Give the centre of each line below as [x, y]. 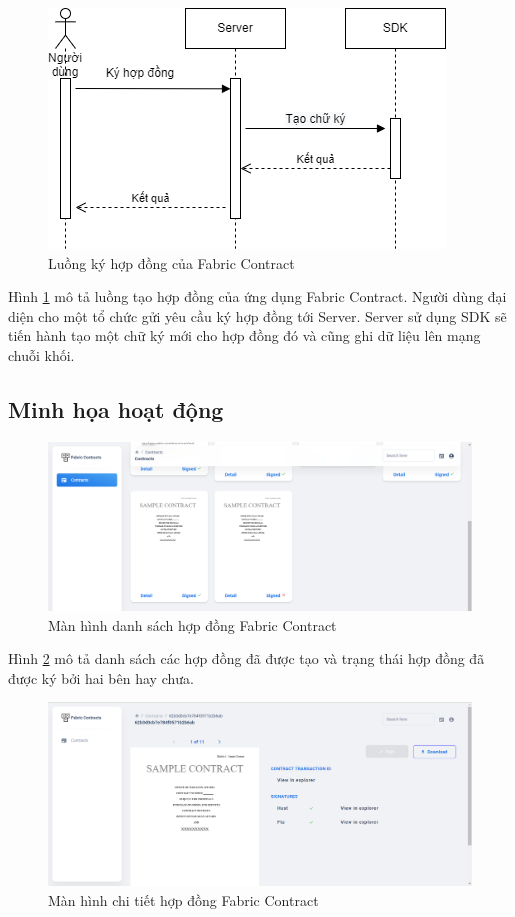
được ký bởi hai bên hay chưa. [101, 677]
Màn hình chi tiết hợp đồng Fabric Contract [183, 899]
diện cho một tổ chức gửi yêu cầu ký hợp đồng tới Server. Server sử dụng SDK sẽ [257, 315]
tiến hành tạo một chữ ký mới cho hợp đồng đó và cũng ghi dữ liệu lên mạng [244, 335]
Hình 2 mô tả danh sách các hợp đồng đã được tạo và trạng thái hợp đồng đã [246, 658]
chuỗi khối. [41, 354]
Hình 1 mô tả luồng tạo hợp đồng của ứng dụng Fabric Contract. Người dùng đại [257, 296]
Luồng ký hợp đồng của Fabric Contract [171, 262]
